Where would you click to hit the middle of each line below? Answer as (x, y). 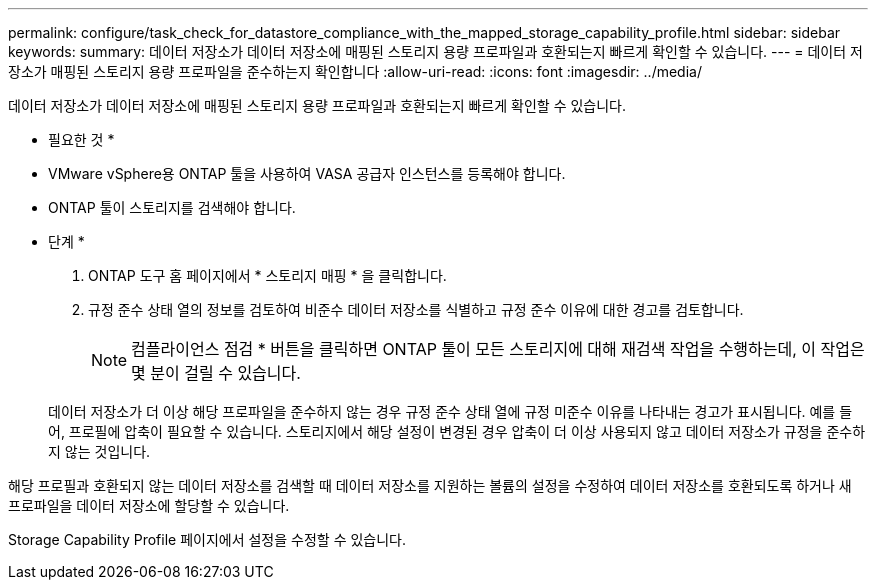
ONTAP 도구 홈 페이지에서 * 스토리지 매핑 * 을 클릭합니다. (267, 275)
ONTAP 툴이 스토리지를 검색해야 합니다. (172, 207)
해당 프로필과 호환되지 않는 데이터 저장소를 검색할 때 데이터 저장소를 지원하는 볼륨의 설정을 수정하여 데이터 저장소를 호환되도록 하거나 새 (430, 485)
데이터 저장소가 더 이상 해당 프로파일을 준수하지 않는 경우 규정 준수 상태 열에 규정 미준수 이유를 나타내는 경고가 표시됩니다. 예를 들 (450, 411)
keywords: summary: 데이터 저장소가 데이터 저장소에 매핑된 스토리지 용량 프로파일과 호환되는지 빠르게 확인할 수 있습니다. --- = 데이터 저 (435, 51)
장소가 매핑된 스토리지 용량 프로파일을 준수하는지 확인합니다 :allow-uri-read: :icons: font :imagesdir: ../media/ (355, 71)
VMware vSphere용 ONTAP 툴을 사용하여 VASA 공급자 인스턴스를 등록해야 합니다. (307, 173)
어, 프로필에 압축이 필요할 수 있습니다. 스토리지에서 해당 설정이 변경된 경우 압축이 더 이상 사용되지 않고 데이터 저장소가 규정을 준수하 (457, 431)
